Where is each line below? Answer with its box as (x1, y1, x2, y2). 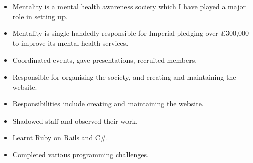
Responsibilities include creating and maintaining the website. (12, 98, 204, 109)
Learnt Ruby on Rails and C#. (12, 132, 108, 143)
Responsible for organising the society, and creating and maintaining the (12, 71, 236, 82)
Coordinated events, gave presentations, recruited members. (12, 55, 197, 65)
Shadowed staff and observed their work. (12, 115, 138, 126)
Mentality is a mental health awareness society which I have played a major (12, 1, 246, 11)
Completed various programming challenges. (12, 149, 149, 159)
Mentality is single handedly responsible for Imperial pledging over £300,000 (12, 28, 249, 38)
